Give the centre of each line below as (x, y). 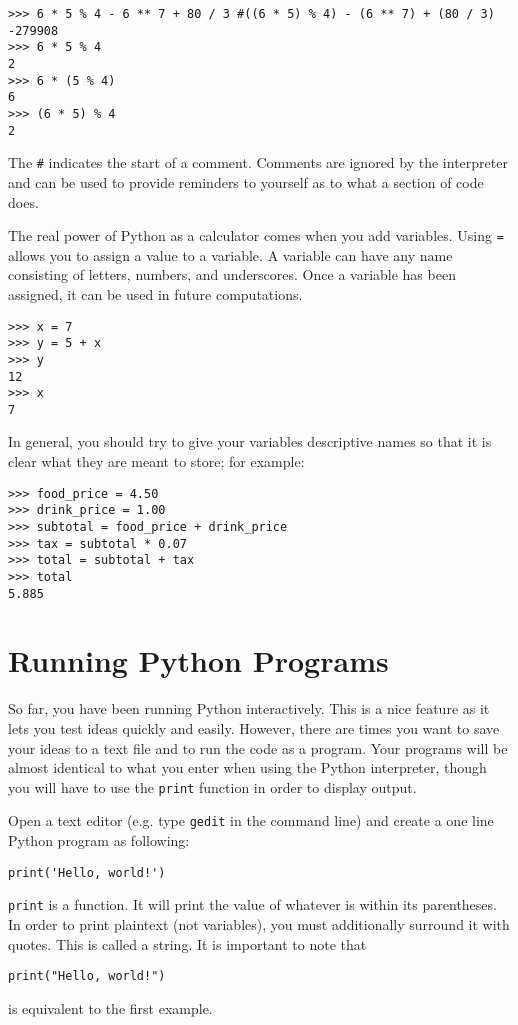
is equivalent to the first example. (110, 1007)
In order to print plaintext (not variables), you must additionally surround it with (259, 923)
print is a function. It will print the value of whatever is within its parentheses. (252, 904)
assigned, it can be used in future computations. (155, 293)
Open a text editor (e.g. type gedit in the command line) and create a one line (251, 820)
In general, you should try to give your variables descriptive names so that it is (250, 441)
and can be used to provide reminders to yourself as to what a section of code (246, 181)
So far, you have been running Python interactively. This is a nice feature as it (249, 708)
